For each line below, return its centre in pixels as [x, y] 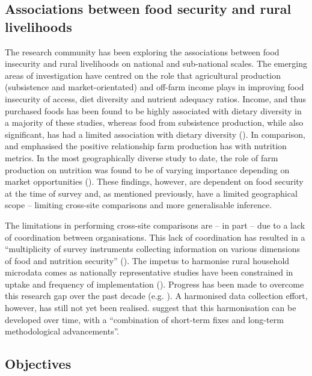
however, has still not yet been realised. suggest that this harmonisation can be [151, 308]
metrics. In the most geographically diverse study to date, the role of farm [142, 157]
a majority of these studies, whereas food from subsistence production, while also [154, 122]
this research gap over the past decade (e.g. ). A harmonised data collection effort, [156, 296]
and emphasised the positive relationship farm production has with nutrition [146, 146]
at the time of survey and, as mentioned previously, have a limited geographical [151, 193]
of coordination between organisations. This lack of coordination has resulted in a [155, 237]
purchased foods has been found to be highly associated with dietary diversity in [153, 110]
